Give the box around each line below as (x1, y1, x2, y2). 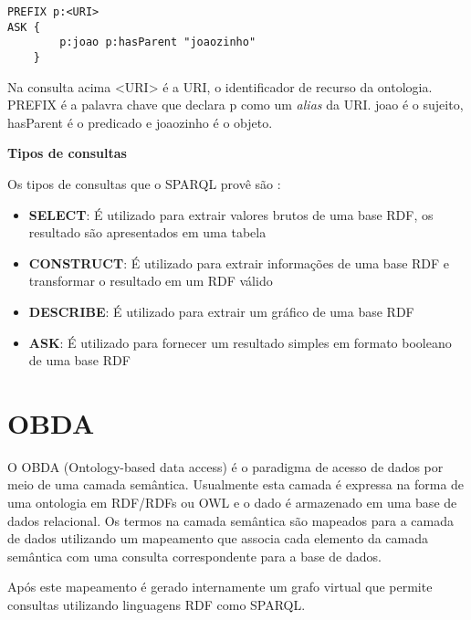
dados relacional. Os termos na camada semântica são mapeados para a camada (7, 510, 454, 530)
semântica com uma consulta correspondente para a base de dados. (7, 546, 382, 565)
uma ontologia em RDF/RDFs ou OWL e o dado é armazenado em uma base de (7, 493, 457, 512)
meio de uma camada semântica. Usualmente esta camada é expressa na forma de (7, 475, 465, 494)
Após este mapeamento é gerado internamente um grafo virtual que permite (7, 577, 433, 596)
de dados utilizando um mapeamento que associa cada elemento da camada (7, 529, 429, 548)
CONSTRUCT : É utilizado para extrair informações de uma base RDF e (28, 253, 450, 272)
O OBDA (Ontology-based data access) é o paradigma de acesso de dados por (7, 457, 444, 476)
